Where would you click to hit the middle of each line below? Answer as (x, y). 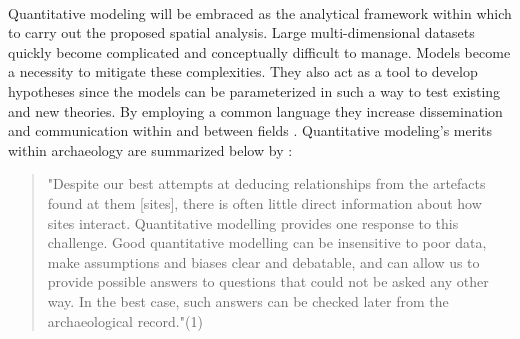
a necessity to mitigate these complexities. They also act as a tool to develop (243, 71)
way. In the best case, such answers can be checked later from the (248, 300)
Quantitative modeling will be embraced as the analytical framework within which (260, 12)
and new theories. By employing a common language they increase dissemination (255, 110)
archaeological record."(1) (125, 320)
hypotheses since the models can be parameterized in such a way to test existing (254, 90)
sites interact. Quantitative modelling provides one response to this (253, 222)
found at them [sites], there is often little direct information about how (264, 202)
